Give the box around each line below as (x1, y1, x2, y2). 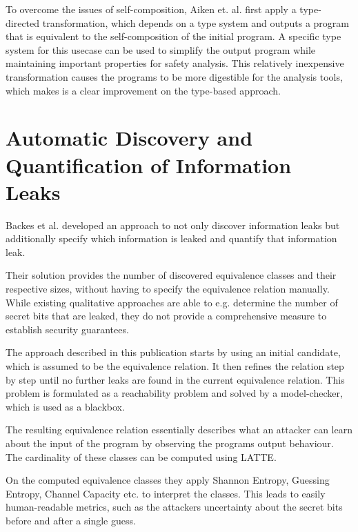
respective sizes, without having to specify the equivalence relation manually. (6, 282, 330, 296)
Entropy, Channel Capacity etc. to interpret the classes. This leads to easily (6, 486, 326, 500)
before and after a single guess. (6, 513, 136, 527)
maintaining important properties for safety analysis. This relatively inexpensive (6, 56, 344, 70)
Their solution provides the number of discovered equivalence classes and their (6, 268, 337, 282)
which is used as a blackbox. (6, 399, 125, 413)
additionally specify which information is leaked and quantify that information (6, 231, 337, 246)
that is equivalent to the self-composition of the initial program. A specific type (6, 29, 341, 43)
